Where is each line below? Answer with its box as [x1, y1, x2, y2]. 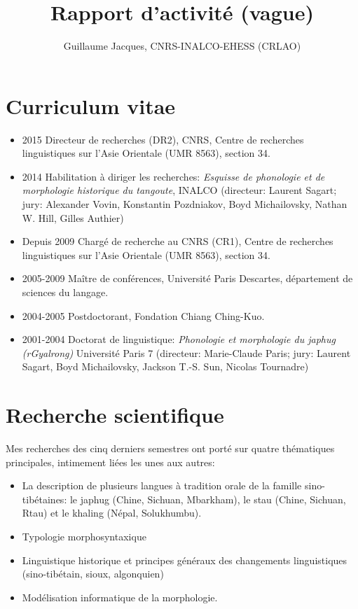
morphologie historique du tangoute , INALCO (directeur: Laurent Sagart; [22, 183, 337, 197]
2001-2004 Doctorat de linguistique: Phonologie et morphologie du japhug [22, 332, 336, 346]
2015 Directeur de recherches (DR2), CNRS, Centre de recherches [22, 132, 304, 146]
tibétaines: [22, 491, 67, 506]
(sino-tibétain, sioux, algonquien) [22, 566, 164, 581]
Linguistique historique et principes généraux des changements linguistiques [22, 552, 347, 567]
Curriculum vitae [6, 91, 176, 120]
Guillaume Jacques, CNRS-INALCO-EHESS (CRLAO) [63, 38, 301, 53]
